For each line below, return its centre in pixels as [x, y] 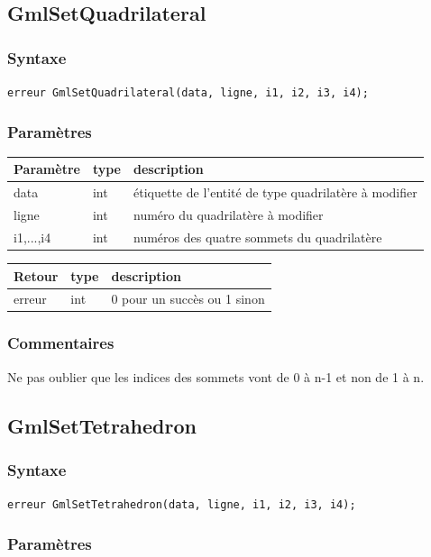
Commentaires [61, 343]
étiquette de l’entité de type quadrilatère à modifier [275, 192]
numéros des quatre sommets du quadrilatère [258, 237]
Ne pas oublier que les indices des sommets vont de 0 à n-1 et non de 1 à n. [216, 376]
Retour [36, 275]
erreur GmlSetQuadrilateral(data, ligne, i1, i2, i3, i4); [188, 93]
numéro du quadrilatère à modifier [229, 215]
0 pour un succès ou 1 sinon [188, 299]
